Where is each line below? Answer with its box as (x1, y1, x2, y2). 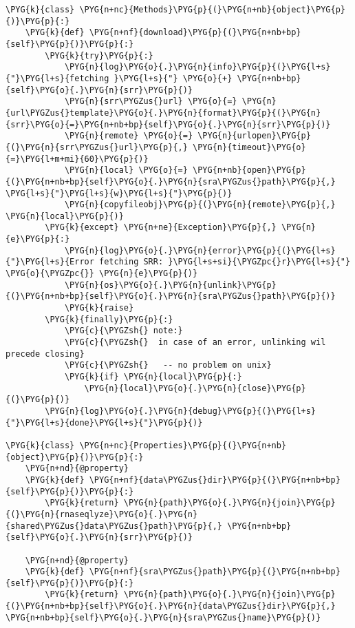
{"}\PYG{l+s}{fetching (6, 73, 109, 83)
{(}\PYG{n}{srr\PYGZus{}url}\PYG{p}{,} (6, 142, 188, 152)
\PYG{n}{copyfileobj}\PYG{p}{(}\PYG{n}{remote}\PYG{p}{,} (64, 200, 336, 210)
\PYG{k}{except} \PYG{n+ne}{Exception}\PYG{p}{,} (45, 222, 277, 233)
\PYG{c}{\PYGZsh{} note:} (64, 326, 183, 336)
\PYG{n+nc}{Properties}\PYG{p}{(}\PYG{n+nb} (79, 440, 287, 450)
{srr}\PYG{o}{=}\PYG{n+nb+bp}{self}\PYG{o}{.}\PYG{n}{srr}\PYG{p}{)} (6, 119, 331, 129)
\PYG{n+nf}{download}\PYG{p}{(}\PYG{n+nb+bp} (89, 28, 301, 38)
